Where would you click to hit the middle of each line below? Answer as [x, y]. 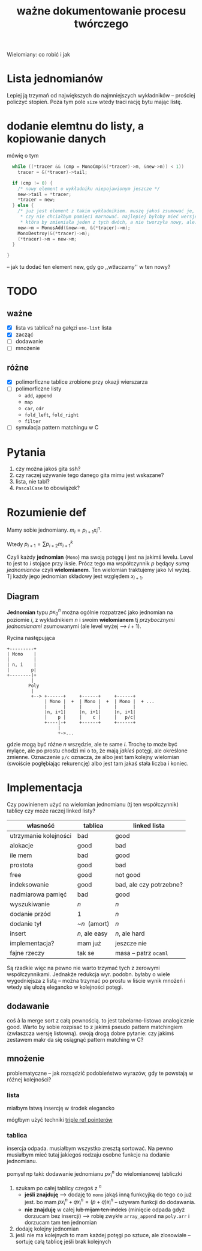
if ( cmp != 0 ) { [32, 183]
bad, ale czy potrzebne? [149, 885]
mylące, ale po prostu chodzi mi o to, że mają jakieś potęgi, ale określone [97, 751]
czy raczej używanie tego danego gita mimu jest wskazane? [90, 475]
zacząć [24, 334]
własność [41, 826]
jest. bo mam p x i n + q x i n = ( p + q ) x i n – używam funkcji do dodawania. [110, 1202]
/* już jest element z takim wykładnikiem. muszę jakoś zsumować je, [106, 211]
